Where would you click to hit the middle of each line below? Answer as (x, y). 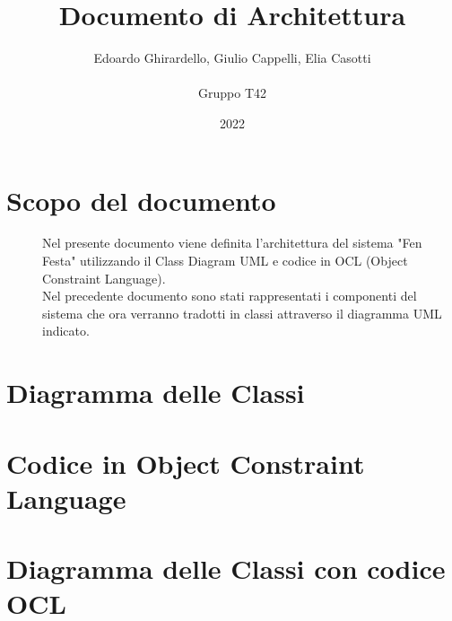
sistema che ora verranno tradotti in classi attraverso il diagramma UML (242, 313)
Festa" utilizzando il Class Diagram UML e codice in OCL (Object (225, 261)
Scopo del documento (141, 200)
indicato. (66, 331)
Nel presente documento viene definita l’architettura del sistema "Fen (232, 243)
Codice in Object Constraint (186, 463)
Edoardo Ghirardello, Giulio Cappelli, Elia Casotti (232, 58)
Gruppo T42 (232, 93)
